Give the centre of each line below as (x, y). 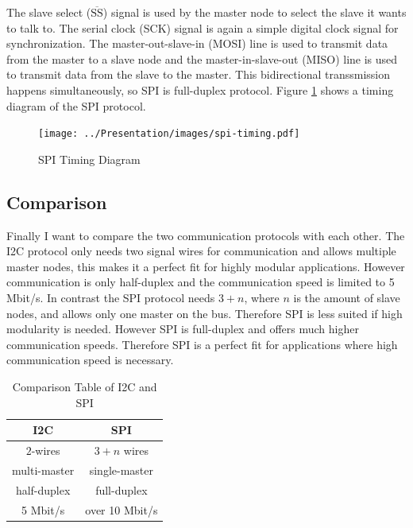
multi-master (43, 470)
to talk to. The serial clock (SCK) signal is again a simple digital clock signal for (203, 27)
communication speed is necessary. (90, 360)
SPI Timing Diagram (89, 159)
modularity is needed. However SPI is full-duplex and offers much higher (183, 329)
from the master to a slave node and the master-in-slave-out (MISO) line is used (202, 58)
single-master (121, 470)
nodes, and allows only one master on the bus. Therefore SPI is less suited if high (205, 313)
